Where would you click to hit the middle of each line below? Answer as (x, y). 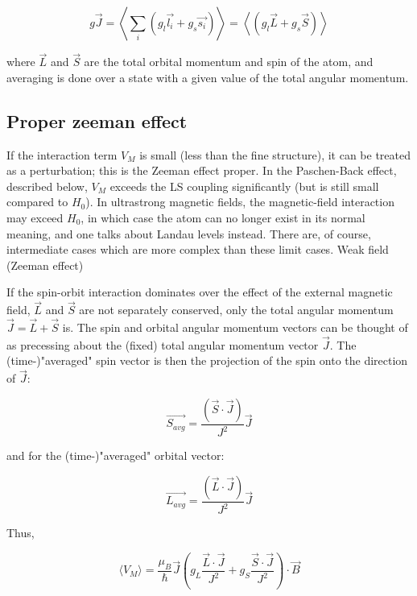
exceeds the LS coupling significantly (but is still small (244, 186)
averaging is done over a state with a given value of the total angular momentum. (208, 77)
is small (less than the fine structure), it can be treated (275, 154)
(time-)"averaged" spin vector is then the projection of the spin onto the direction (207, 360)
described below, (47, 186)
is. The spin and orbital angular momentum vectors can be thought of (235, 327)
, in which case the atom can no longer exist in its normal (223, 217)
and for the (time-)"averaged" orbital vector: (116, 455)
